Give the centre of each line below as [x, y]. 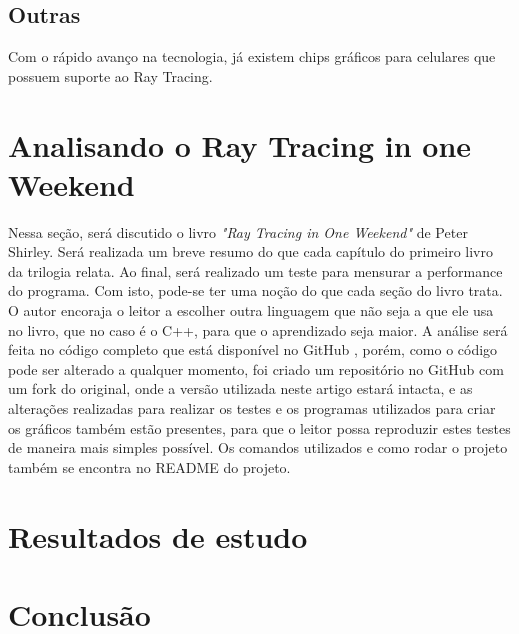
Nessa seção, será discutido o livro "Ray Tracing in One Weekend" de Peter [238, 231]
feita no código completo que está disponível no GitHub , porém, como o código [253, 349]
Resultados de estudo [158, 535]
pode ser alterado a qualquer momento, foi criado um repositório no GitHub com [256, 368]
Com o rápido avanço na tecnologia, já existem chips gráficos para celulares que [252, 56]
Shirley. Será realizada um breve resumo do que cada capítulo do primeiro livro [250, 251]
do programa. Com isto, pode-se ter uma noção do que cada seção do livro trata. [255, 290]
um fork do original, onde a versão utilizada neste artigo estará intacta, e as [240, 388]
